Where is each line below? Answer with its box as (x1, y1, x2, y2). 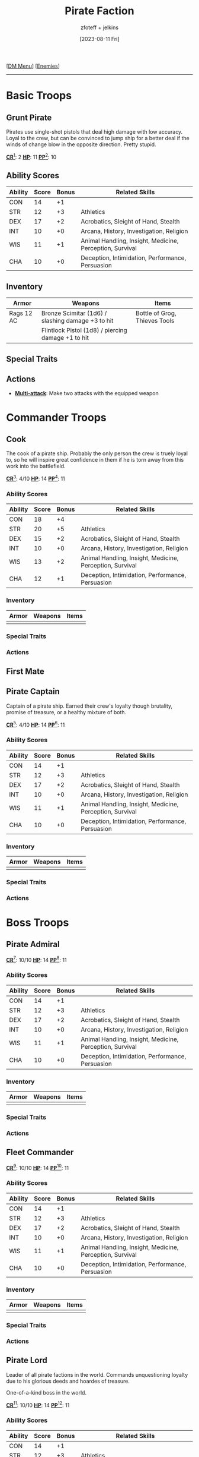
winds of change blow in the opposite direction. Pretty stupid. (6, 141, 156, 148)
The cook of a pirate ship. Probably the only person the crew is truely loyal (6, 450, 188, 457)
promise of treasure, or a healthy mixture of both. (6, 708, 127, 715)
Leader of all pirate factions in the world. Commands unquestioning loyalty (6, 1371, 188, 1378)
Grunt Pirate (6, 112, 52, 122)
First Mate (6, 666, 44, 676)
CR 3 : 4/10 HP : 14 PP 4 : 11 (6, 474, 65, 482)
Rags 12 (9, 309, 33, 317)
